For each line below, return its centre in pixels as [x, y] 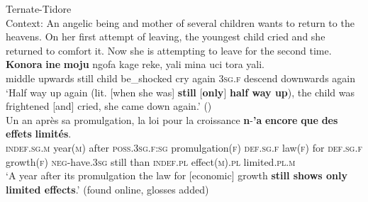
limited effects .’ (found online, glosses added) [107, 189]
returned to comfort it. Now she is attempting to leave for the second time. [169, 50]
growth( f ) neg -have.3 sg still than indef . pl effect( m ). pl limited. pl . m [151, 161]
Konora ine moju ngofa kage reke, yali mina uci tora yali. [135, 64]
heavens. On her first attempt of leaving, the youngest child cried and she [166, 37]
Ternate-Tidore [39, 9]
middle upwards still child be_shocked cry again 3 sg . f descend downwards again [180, 78]
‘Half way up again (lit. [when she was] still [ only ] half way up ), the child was [180, 92]
